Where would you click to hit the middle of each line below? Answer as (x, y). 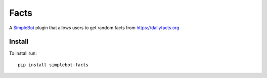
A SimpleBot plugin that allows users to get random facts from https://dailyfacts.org (94, 28)
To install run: (23, 53)
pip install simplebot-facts (53, 65)
